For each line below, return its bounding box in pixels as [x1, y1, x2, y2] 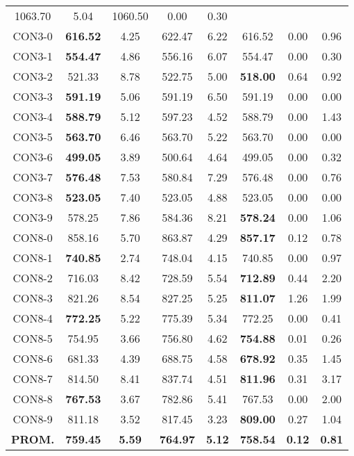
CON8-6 [12, 350, 53, 366]
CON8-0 [12, 229, 53, 245]
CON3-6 [12, 149, 53, 165]
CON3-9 [12, 209, 53, 225]
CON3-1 [12, 48, 53, 64]
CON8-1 [12, 250, 53, 266]
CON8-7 [12, 370, 53, 386]
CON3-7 [12, 169, 53, 185]
